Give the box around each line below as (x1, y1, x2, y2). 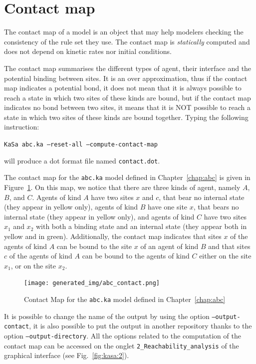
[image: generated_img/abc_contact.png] (24, 279, 160, 287)
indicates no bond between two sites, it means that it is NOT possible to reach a (4, 102, 251, 112)
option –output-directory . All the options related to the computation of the (4, 330, 241, 340)
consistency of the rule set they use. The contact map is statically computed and (4, 36, 250, 46)
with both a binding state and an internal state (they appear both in (35, 221, 247, 231)
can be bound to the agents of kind (82, 250, 190, 261)
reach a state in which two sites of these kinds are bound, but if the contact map (4, 92, 251, 102)
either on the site (199, 250, 252, 261)
